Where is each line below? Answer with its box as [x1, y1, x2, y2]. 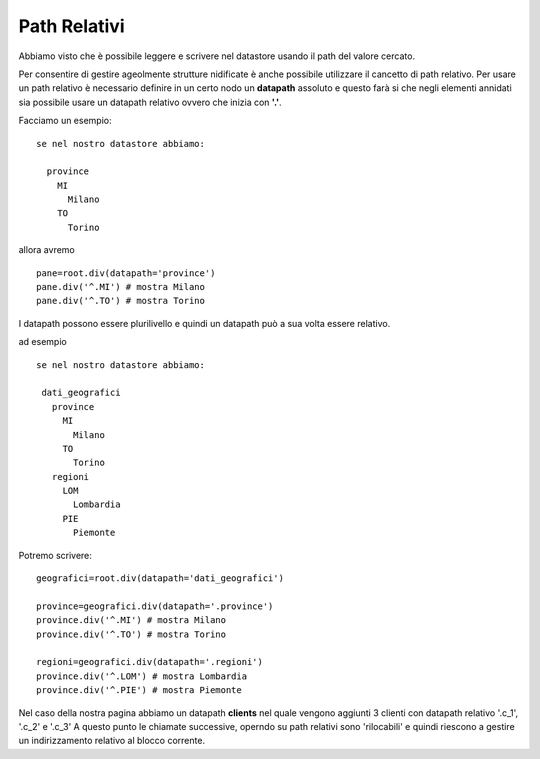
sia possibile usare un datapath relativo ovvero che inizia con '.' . [18, 96, 282, 108]
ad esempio [18, 336, 67, 348]
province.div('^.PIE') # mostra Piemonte [36, 685, 242, 696]
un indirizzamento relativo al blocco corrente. [18, 735, 205, 747]
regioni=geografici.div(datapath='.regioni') [36, 656, 264, 668]
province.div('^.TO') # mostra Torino [36, 628, 227, 640]
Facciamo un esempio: [18, 115, 112, 127]
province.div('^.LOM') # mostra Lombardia [36, 670, 248, 682]
